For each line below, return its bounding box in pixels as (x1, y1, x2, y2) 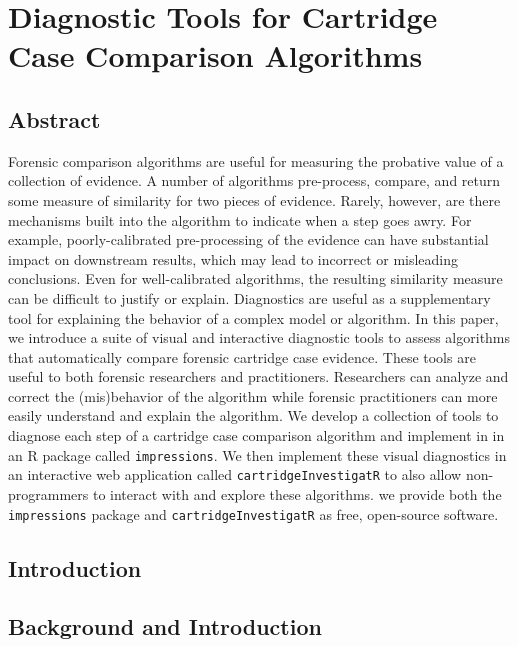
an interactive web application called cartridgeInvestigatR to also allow (8, 464, 462, 485)
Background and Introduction (8, 611, 322, 642)
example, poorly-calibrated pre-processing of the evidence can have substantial (8, 229, 489, 250)
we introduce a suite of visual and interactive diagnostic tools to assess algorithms (8, 327, 511, 348)
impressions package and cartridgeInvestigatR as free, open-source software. (8, 503, 499, 524)
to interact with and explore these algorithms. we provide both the (92, 483, 502, 504)
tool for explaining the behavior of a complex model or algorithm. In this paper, (8, 307, 499, 328)
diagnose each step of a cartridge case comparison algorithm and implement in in (8, 425, 505, 446)
